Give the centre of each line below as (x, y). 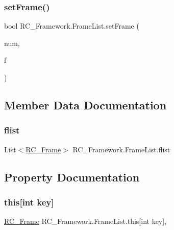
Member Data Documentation (85, 105)
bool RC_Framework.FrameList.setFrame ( (72, 26)
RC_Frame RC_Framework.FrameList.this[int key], (85, 221)
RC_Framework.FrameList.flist (121, 149)
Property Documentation (72, 177)
